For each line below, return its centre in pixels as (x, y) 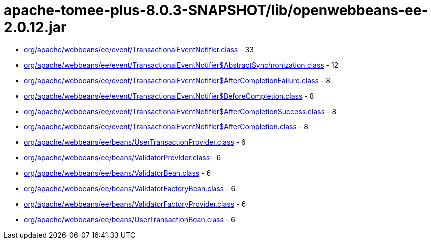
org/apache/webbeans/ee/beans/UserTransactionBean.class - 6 (130, 219)
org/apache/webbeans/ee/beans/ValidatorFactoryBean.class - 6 (130, 188)
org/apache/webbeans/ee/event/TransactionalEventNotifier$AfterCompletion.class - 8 (166, 126)
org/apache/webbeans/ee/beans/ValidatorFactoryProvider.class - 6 (135, 204)
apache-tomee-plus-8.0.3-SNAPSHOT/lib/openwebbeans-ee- (216, 10)
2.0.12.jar (35, 27)
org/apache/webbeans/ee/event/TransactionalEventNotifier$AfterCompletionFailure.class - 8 (177, 80)
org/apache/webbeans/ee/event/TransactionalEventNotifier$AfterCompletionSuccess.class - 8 (180, 111)
